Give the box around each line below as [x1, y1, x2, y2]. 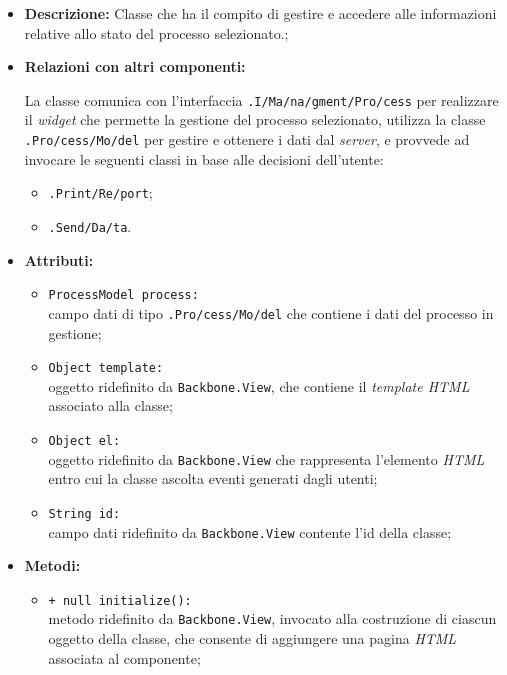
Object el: [48, 434, 121, 448]
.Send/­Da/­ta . [48, 215, 132, 236]
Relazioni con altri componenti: [24, 56, 246, 77]
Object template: [48, 361, 164, 376]
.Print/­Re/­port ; [48, 182, 153, 203]
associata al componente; [48, 647, 201, 668]
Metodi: [24, 555, 81, 576]
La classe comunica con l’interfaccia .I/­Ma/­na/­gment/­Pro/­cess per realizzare [24, 89, 499, 110]
